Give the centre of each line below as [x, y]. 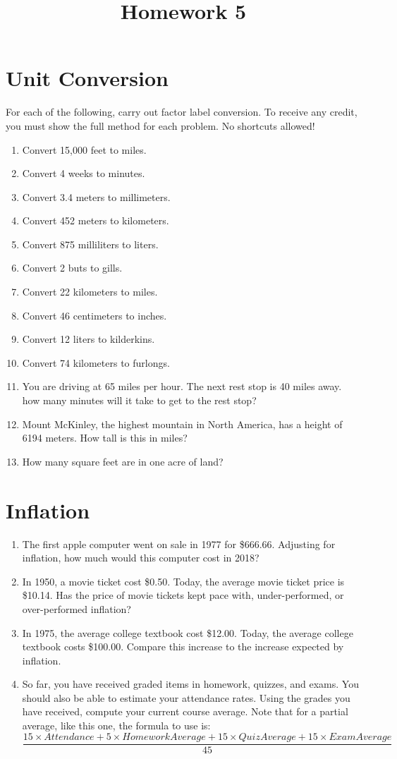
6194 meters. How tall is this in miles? [105, 438]
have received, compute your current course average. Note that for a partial [185, 711]
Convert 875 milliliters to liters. [90, 244]
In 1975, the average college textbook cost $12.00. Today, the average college [188, 632]
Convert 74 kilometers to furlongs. [96, 362]
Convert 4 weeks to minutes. [84, 173]
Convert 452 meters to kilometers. [96, 220]
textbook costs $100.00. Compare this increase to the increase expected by [183, 646]
